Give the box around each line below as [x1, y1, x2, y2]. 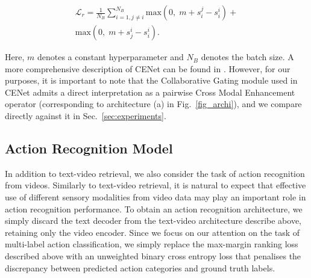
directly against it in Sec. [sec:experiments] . [5, 110, 166, 122]
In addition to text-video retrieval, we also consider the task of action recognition [5, 167, 305, 179]
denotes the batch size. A [201, 51, 294, 63]
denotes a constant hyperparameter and [37, 51, 184, 63]
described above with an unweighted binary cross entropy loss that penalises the [5, 249, 301, 262]
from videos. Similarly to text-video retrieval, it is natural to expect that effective [5, 179, 306, 191]
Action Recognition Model [5, 139, 173, 158]
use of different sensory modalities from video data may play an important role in [5, 191, 306, 203]
